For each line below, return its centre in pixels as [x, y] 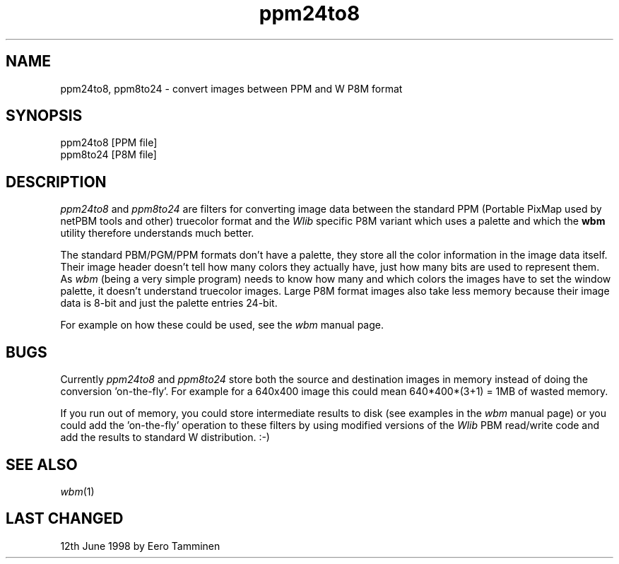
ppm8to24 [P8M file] [108, 155]
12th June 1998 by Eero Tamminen [140, 546]
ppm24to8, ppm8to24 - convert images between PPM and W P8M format [231, 88]
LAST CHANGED [65, 519]
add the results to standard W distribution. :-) [165, 437]
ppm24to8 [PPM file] [109, 143]
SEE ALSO [42, 464]
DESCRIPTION [56, 182]
